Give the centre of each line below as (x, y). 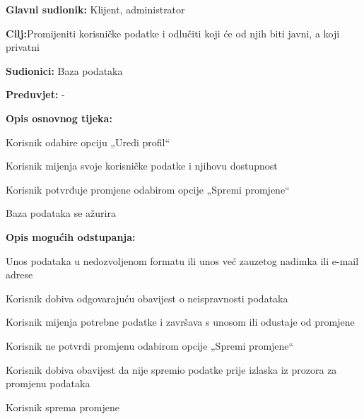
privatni (23, 47)
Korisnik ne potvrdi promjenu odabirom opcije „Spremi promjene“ (150, 345)
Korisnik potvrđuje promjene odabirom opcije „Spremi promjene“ (148, 189)
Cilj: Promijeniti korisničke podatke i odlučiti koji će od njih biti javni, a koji (173, 33)
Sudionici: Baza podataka (64, 70)
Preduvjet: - (35, 94)
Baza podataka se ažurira (61, 213)
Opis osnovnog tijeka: (59, 118)
